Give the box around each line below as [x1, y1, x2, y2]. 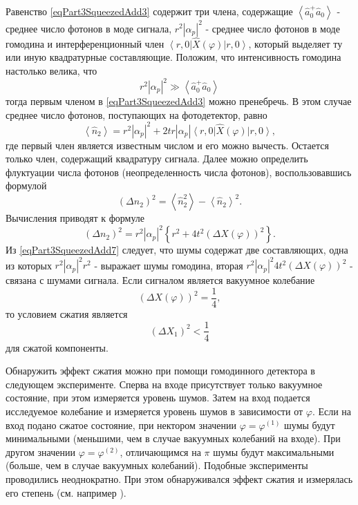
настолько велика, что [6, 63, 97, 77]
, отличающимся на [120, 444, 201, 459]
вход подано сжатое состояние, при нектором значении [6, 417, 236, 432]
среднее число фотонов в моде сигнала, [6, 21, 172, 35]
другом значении [6, 444, 75, 459]
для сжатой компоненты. [6, 340, 109, 354]
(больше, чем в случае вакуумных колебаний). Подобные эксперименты [6, 458, 308, 473]
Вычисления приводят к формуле [6, 211, 144, 225]
